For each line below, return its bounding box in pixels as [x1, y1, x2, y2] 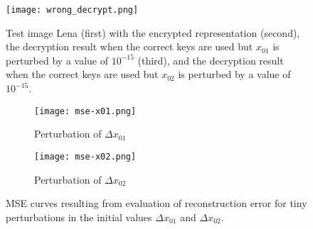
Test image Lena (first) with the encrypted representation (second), [6, 25, 300, 40]
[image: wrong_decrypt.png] [6, 5, 139, 15]
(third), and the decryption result [137, 52, 284, 67]
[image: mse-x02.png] [34, 151, 137, 162]
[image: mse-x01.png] [34, 106, 137, 116]
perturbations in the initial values [6, 209, 152, 224]
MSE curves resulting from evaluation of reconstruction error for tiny [6, 196, 307, 211]
